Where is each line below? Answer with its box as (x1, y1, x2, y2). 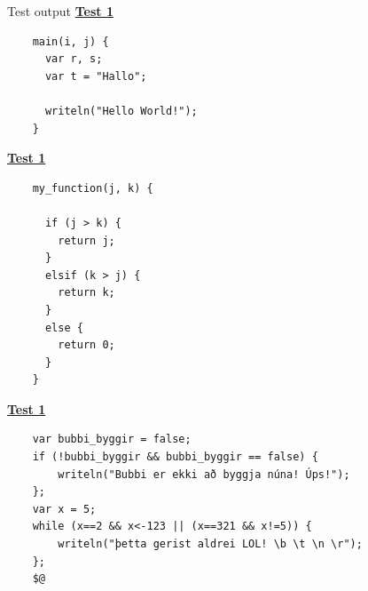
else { (44, 321, 83, 334)
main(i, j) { (32, 35, 109, 48)
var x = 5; (32, 502, 97, 515)
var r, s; (44, 52, 103, 66)
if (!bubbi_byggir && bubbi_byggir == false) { (32, 451, 318, 464)
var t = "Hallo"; (44, 69, 147, 83)
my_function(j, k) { (32, 181, 153, 195)
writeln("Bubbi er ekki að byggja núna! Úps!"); (58, 467, 350, 481)
